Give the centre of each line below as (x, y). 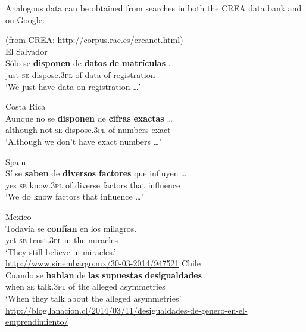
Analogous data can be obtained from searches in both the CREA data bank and (154, 8)
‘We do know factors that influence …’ (74, 196)
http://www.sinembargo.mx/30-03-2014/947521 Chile (103, 263)
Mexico (18, 216)
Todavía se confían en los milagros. (71, 228)
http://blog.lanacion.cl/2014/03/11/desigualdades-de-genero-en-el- (127, 310)
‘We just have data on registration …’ (73, 86)
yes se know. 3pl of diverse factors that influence (93, 184)
